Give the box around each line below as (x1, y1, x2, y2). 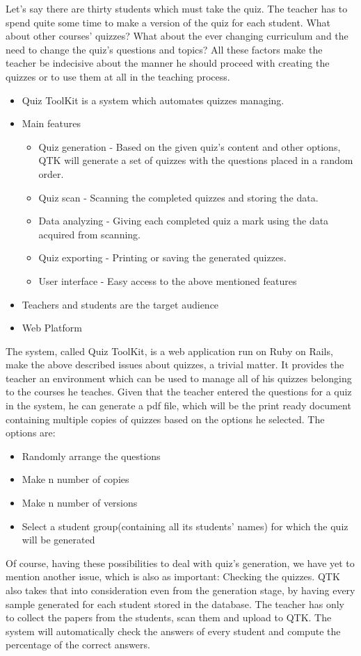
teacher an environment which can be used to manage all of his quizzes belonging (6, 370, 352, 385)
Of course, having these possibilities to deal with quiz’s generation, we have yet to (6, 555, 355, 570)
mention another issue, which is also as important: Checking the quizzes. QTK (6, 569, 340, 584)
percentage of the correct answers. (6, 637, 150, 652)
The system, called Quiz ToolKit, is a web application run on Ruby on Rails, (6, 343, 333, 358)
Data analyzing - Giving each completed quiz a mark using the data (38, 213, 329, 228)
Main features (22, 116, 81, 131)
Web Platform (22, 320, 82, 335)
